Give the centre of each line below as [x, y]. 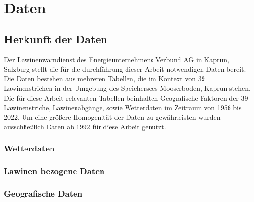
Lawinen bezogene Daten [54, 171]
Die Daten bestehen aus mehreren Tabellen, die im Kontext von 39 [104, 78]
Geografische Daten [43, 193]
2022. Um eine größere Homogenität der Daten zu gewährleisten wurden [112, 117]
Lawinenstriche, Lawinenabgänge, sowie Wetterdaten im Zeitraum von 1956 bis [123, 107]
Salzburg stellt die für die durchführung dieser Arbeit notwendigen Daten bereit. [125, 69]
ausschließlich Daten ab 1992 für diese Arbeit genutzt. [85, 126]
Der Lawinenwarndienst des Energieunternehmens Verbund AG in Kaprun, [116, 59]
